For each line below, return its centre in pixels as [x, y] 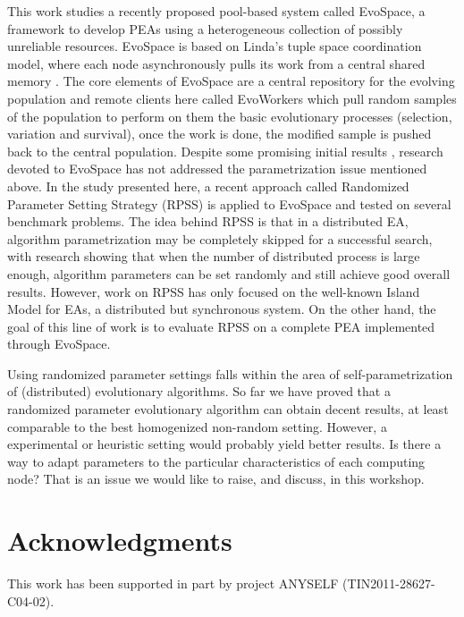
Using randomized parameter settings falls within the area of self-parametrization [230, 373]
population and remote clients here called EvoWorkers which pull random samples [232, 98]
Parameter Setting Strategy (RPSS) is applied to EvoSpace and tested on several [229, 203]
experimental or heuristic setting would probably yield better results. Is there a [224, 444]
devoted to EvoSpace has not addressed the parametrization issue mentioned [217, 169]
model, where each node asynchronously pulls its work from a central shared [216, 63]
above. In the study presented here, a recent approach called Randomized [208, 186]
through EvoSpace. [59, 344]
